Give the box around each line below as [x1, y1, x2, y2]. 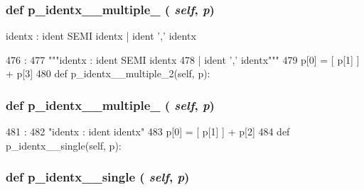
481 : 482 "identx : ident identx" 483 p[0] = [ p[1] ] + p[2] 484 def [6, 124, 290, 139]
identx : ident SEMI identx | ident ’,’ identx [6, 28, 196, 43]
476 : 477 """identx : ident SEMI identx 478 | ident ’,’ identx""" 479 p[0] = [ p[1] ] [6, 52, 360, 67]
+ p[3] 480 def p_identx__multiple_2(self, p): [6, 66, 210, 81]
